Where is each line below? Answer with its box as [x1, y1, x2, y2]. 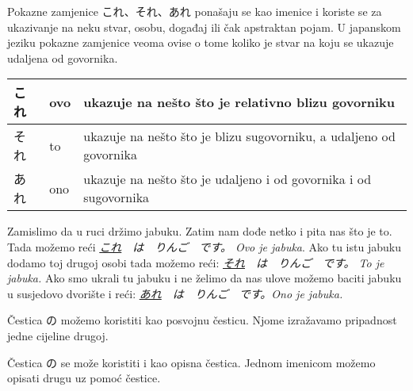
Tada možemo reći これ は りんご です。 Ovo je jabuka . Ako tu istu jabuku [7, 238, 401, 255]
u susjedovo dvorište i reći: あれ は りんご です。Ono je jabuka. [7, 285, 343, 301]
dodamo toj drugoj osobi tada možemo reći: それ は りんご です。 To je [7, 254, 384, 270]
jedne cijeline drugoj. [7, 327, 109, 343]
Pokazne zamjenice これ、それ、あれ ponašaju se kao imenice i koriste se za [7, 3, 382, 19]
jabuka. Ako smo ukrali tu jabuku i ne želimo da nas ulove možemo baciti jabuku [7, 270, 402, 286]
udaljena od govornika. [7, 49, 118, 66]
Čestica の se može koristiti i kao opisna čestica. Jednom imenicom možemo [7, 354, 376, 370]
